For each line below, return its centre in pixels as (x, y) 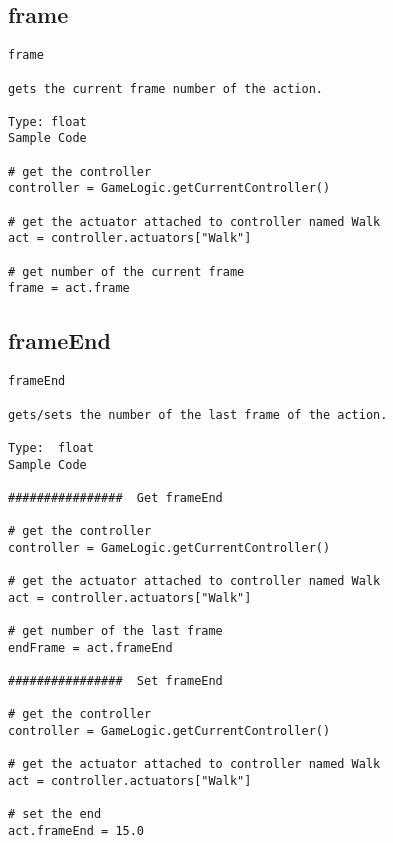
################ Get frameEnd (115, 497)
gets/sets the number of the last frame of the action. (198, 414)
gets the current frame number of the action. (165, 88)
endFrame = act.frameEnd (90, 647)
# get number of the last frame (115, 631)
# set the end (55, 814)
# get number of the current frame (126, 271)
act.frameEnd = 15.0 (76, 830)
